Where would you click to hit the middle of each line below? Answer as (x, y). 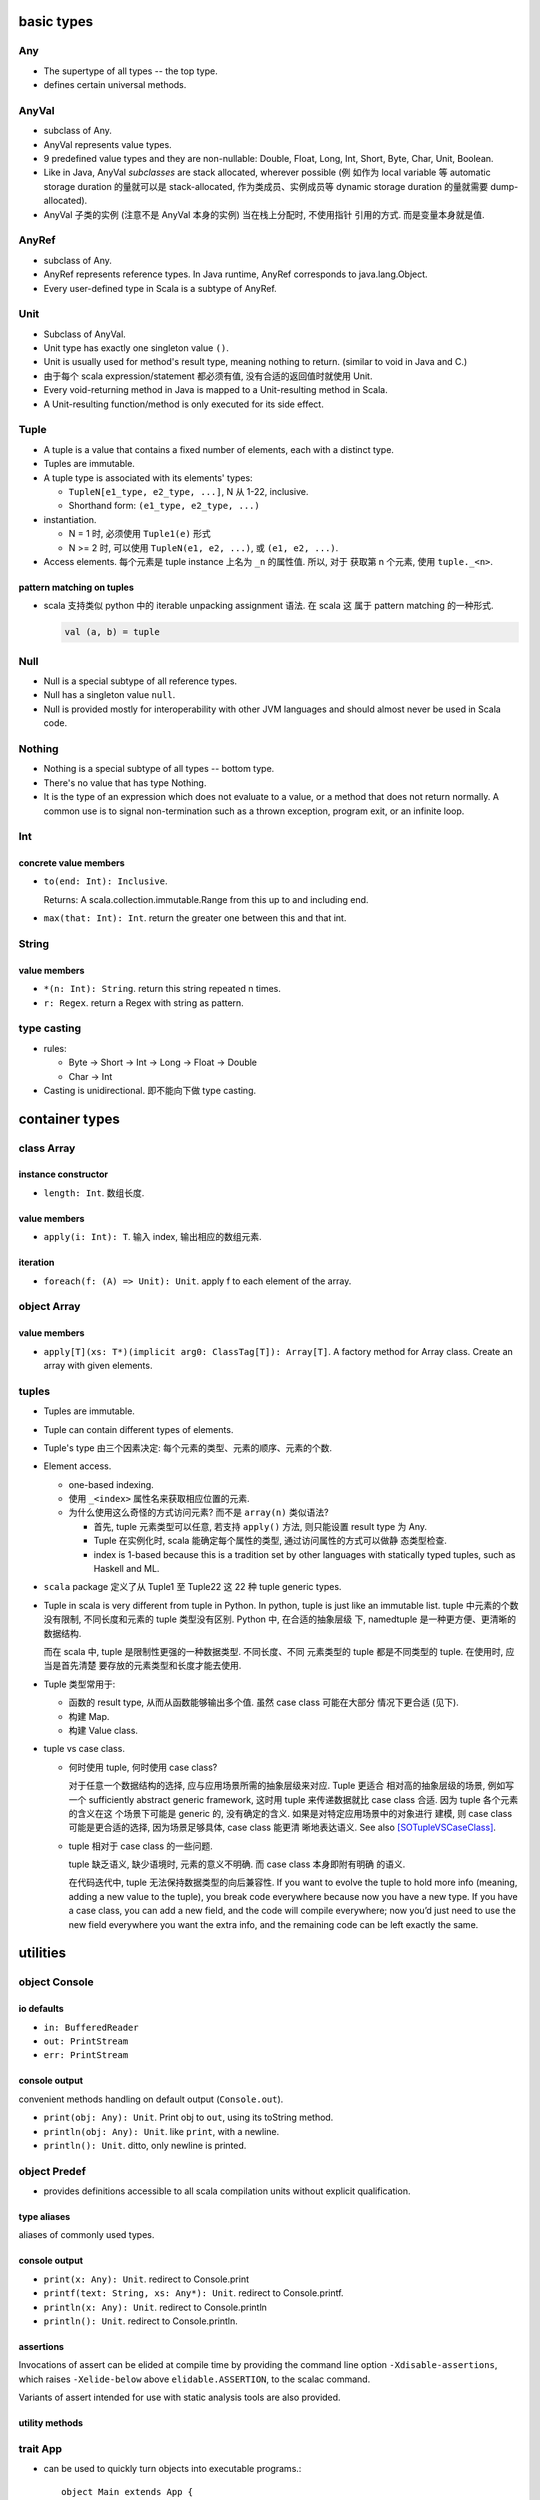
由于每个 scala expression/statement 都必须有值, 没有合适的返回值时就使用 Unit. (208, 376)
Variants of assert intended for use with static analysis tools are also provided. (179, 2397)
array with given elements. (98, 1365)
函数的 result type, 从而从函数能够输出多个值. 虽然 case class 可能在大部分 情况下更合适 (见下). (263, 1702)
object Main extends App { (127, 2491)
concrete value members (71, 863)
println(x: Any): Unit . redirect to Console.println (155, 2307)
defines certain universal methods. (115, 85)
